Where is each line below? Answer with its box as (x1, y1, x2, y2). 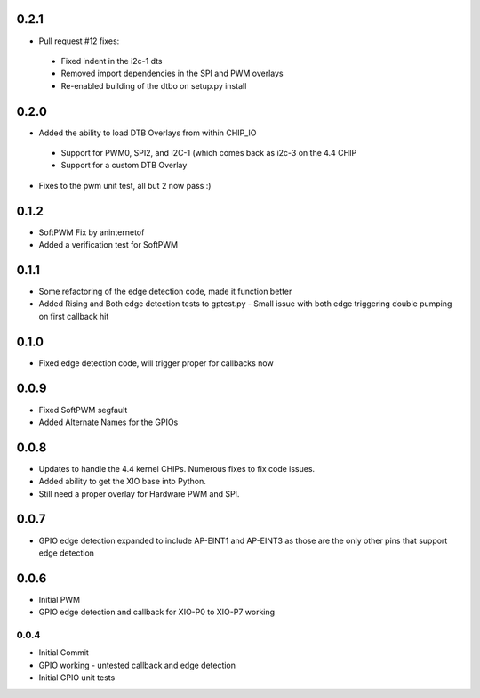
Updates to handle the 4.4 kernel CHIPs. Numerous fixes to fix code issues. (38, 463, 316, 474)
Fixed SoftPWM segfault (38, 404, 128, 415)
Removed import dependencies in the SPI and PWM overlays (60, 68, 284, 79)
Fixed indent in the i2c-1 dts (60, 55, 164, 66)
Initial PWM (38, 594, 80, 605)
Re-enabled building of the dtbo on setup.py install (60, 80, 247, 91)
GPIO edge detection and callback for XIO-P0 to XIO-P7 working (38, 606, 276, 618)
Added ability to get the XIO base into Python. (38, 476, 206, 487)
